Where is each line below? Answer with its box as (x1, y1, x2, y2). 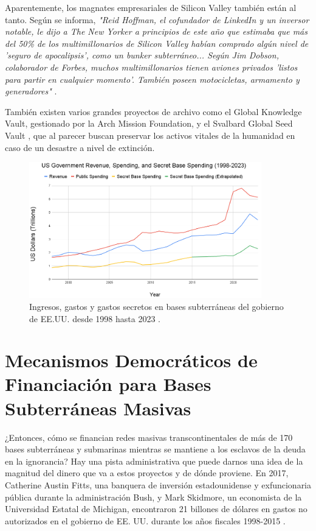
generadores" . (5, 85, 57, 97)
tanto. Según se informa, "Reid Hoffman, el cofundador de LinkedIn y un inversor (5, 13, 309, 26)
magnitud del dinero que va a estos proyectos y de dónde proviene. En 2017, (5, 466, 289, 479)
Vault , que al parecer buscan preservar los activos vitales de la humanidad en (5, 128, 295, 141)
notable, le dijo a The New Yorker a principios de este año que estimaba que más (5, 25, 307, 38)
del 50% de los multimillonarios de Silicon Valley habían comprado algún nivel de (5, 37, 309, 49)
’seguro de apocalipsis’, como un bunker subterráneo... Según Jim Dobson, (5, 49, 279, 62)
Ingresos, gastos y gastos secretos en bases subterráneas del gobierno (29, 300, 284, 312)
